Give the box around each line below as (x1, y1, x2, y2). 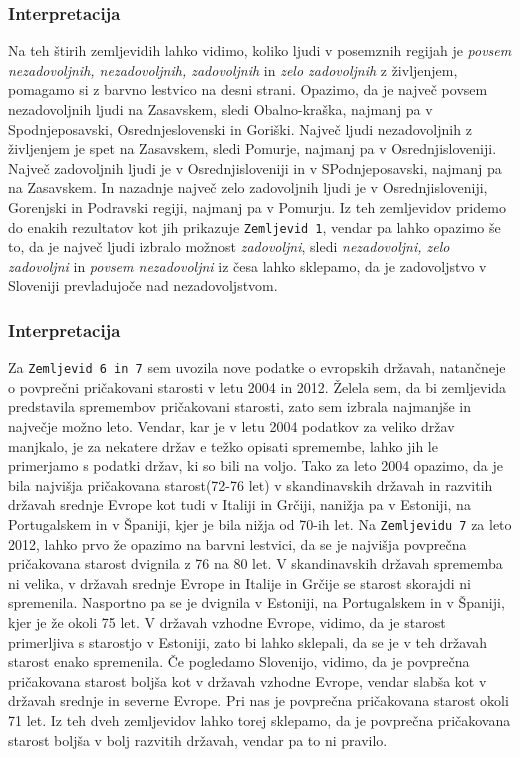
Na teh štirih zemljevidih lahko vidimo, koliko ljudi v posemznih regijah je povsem (8, 40, 512, 61)
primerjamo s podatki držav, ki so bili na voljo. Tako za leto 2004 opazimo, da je (8, 455, 503, 476)
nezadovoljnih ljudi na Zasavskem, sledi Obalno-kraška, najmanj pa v (8, 99, 433, 119)
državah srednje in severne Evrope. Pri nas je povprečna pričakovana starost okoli (8, 690, 509, 711)
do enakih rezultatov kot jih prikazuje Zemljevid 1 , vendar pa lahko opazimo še (8, 216, 501, 237)
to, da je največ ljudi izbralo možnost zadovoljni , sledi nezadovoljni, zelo (8, 236, 450, 257)
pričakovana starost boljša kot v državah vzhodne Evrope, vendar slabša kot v (8, 670, 487, 691)
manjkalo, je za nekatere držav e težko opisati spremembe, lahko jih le (8, 435, 438, 456)
